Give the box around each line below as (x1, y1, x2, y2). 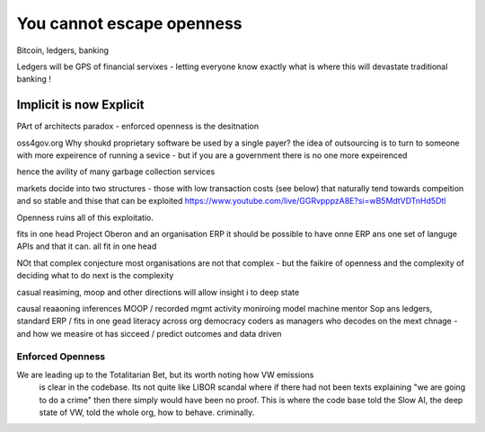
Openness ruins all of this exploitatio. (16, 212, 154, 223)
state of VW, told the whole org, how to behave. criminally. (39, 407, 255, 418)
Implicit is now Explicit (16, 97, 145, 112)
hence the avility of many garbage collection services (16, 166, 216, 177)
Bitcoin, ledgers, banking (16, 45, 110, 56)
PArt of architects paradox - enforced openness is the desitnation (16, 121, 260, 132)
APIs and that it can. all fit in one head (16, 241, 157, 251)
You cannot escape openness (16, 13, 242, 33)
